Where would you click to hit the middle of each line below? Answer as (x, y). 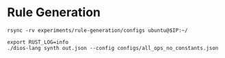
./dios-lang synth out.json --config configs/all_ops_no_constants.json (113, 48)
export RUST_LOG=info (38, 42)
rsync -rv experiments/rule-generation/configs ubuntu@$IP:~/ (97, 30)
